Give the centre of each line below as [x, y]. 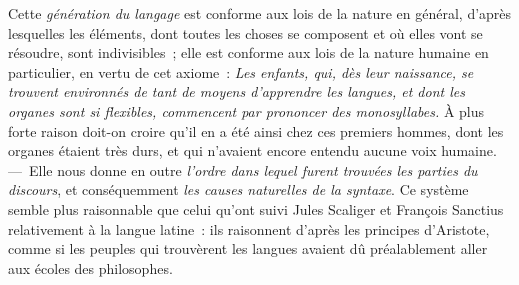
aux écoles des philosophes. [90, 267]
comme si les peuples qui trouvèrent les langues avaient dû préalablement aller [248, 248]
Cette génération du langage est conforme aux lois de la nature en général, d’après [260, 13]
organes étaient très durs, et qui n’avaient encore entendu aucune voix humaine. [252, 150]
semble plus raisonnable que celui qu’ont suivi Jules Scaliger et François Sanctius [256, 208]
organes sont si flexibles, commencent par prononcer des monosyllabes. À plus [246, 110]
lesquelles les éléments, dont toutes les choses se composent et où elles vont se [245, 32]
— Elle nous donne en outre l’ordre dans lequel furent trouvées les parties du [243, 169]
